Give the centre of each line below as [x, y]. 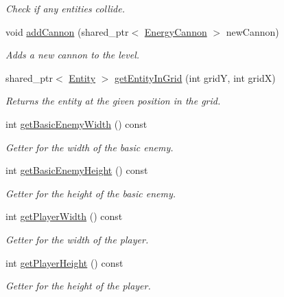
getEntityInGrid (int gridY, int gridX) [195, 77]
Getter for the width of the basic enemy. [90, 147]
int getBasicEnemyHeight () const [77, 170]
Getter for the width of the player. [77, 239]
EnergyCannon [176, 31]
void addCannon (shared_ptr [67, 31]
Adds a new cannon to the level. [73, 55]
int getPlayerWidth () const [64, 216]
